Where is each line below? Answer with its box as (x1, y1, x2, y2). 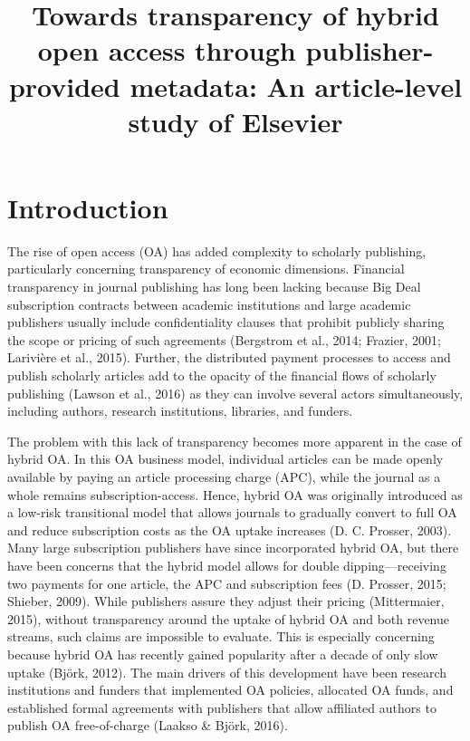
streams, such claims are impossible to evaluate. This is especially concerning (7, 627, 435, 646)
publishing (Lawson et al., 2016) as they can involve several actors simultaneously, (7, 383, 464, 402)
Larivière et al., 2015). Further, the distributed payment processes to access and (7, 348, 451, 367)
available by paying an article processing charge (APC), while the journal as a (7, 467, 441, 486)
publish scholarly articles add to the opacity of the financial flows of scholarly (7, 366, 436, 385)
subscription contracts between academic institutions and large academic (7, 294, 411, 313)
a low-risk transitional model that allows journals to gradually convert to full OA (7, 503, 457, 522)
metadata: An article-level (129, 67, 463, 104)
